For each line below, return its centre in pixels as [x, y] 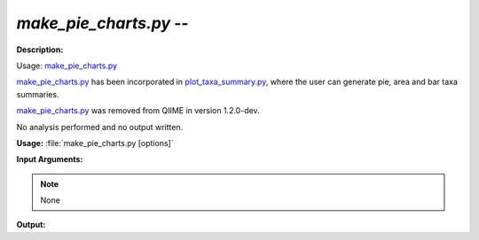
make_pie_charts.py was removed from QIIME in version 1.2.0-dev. [138, 111]
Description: [40, 50]
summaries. [38, 94]
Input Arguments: [50, 159]
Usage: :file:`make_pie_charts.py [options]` [95, 143]
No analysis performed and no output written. [100, 127]
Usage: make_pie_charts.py [67, 66]
